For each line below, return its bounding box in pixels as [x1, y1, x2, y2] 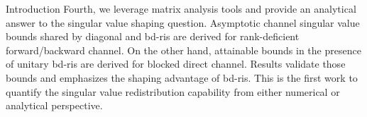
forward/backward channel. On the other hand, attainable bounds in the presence [6, 42, 361, 57]
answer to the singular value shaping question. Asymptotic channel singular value [6, 15, 360, 30]
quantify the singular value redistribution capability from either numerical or [6, 84, 340, 99]
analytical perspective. [6, 98, 103, 113]
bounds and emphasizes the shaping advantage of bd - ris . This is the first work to [6, 70, 358, 85]
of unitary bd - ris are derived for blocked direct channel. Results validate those [6, 56, 346, 71]
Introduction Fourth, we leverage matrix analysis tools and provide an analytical [6, 1, 356, 16]
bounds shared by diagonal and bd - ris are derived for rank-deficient [6, 29, 300, 44]
